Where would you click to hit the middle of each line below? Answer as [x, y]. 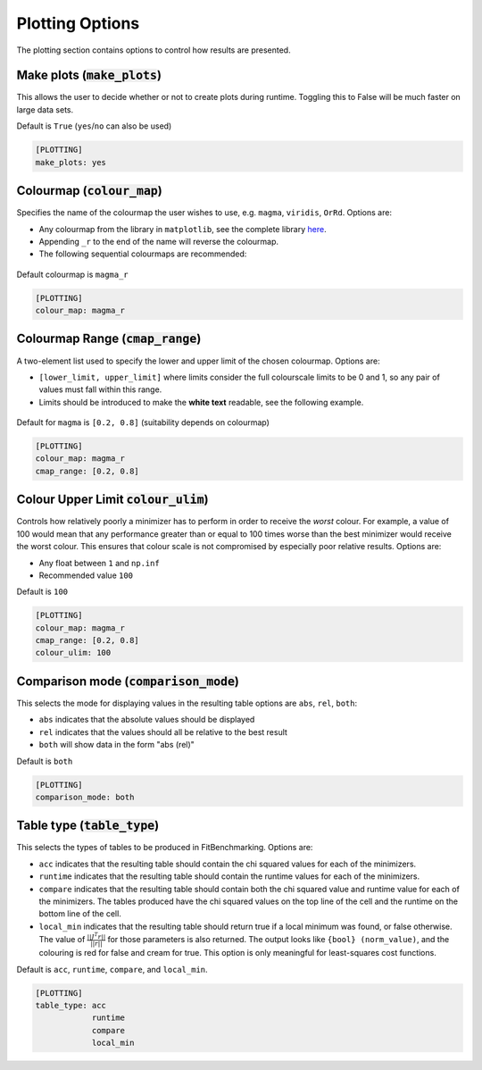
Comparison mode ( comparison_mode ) [128, 681]
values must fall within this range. [100, 389]
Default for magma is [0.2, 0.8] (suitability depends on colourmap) [143, 422]
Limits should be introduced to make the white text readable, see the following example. [201, 402]
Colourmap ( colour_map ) [89, 191]
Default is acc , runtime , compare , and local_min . [112, 969]
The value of [62, 939]
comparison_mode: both [85, 797]
